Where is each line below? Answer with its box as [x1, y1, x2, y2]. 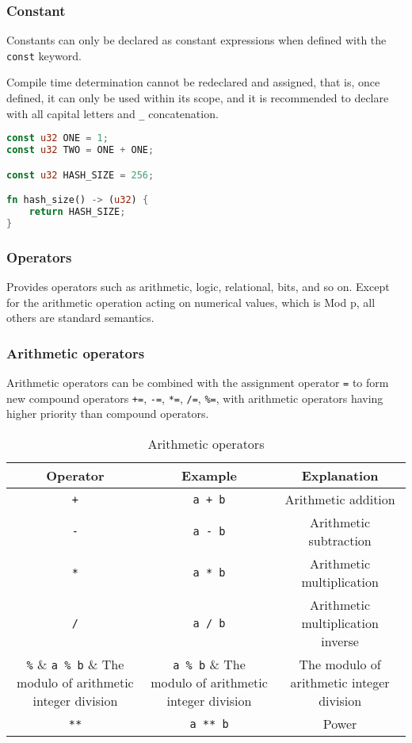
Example [181, 466, 237, 484]
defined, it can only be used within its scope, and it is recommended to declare [6, 90, 389, 106]
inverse [321, 632, 359, 650]
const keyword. [6, 47, 82, 63]
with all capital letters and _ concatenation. [6, 105, 219, 121]
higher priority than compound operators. [6, 405, 209, 422]
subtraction [308, 531, 372, 550]
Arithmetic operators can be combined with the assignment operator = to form [6, 374, 389, 391]
